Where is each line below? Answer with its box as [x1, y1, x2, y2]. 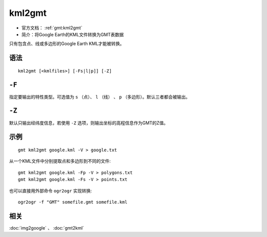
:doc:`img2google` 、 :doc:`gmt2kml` [9, 225, 84, 231]
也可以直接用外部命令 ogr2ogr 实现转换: [9, 187, 92, 193]
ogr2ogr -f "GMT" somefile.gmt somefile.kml [18, 199, 128, 205]
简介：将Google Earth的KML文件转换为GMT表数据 [21, 31, 124, 37]
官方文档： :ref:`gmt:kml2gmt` [21, 25, 83, 31]
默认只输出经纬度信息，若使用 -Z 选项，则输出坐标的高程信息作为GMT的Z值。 [9, 119, 168, 126]
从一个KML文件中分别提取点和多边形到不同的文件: [9, 158, 111, 164]
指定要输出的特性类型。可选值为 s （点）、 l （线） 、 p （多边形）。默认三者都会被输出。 [9, 94, 190, 100]
